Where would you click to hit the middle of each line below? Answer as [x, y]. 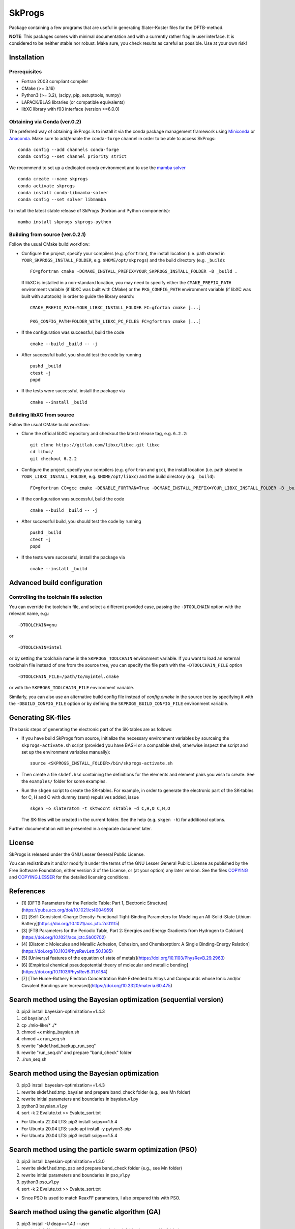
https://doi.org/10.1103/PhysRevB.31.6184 [64, 972]
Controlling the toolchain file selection [56, 597]
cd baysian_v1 [35, 1018]
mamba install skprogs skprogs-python [65, 222]
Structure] [157, 903]
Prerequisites [25, 72]
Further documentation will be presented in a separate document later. [80, 829]
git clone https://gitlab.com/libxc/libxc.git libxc [95, 445]
